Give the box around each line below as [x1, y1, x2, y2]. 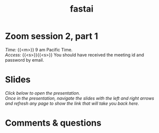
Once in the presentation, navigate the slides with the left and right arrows [5, 95, 155, 101]
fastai [70, 3, 94, 15]
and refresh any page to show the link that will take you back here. [5, 100, 140, 106]
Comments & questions [5, 117, 102, 129]
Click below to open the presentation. [5, 90, 80, 96]
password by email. [5, 57, 44, 63]
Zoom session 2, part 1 [5, 31, 98, 42]
